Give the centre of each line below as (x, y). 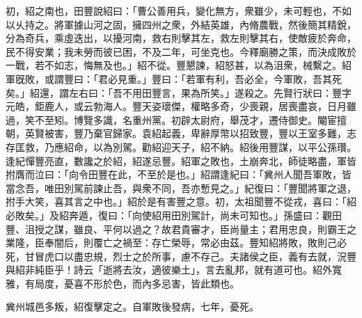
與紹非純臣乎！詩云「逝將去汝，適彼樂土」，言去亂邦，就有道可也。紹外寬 (174, 270)
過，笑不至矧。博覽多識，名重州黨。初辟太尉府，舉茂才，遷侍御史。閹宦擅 (176, 119)
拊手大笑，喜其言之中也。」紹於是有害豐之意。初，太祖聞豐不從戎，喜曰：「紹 (181, 201)
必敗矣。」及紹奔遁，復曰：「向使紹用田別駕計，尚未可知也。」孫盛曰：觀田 (174, 215)
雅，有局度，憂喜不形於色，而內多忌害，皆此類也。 (123, 283)
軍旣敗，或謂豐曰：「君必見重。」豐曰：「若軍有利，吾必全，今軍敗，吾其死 (174, 78)
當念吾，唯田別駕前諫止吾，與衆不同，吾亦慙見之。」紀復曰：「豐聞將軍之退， (181, 188)
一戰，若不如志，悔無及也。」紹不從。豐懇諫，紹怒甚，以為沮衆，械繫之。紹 (179, 65)
